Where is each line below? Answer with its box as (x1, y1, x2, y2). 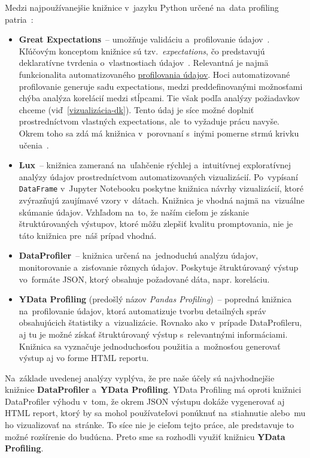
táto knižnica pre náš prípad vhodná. (19, 229, 157, 241)
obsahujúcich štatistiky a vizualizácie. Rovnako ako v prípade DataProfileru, (19, 316, 302, 329)
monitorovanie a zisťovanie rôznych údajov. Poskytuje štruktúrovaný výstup (19, 260, 299, 273)
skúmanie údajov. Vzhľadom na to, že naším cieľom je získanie (19, 205, 249, 218)
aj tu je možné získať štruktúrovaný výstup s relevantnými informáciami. (19, 327, 288, 340)
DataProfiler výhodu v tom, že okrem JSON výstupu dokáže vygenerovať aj (5, 395, 285, 407)
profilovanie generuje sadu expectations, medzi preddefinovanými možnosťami (19, 80, 303, 92)
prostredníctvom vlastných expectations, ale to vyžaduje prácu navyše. (19, 115, 280, 128)
